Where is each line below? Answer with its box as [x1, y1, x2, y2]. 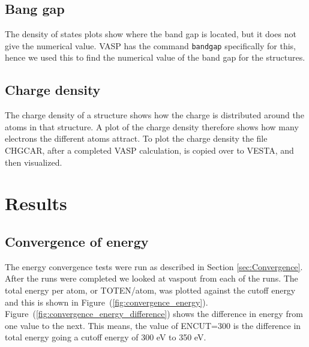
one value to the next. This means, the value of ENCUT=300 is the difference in [5, 319, 301, 331]
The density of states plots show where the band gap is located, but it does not [5, 28, 296, 40]
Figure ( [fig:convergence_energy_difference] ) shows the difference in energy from [5, 307, 303, 320]
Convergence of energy [5, 232, 149, 250]
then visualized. [5, 155, 62, 168]
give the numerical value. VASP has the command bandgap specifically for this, [5, 39, 296, 52]
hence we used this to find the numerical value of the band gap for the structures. [5, 51, 305, 64]
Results [5, 191, 67, 216]
